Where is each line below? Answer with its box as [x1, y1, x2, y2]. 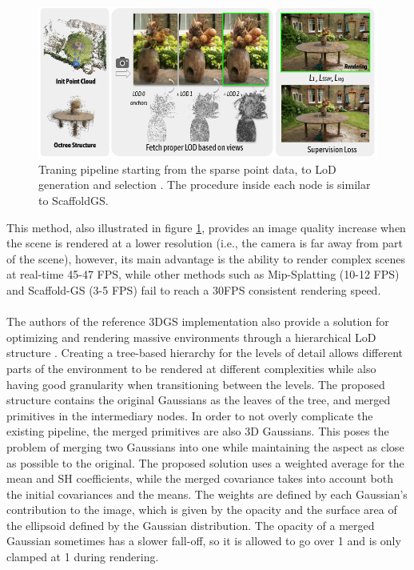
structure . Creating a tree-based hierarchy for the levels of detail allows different [6, 344, 404, 361]
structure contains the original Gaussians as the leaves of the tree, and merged [6, 391, 391, 408]
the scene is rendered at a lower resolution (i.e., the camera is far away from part [6, 235, 404, 251]
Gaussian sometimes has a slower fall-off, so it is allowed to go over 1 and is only [6, 532, 401, 549]
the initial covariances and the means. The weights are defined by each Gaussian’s [6, 485, 408, 502]
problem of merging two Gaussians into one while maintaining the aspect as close [6, 438, 404, 455]
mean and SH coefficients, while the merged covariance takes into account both [6, 470, 393, 487]
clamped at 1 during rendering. [6, 548, 159, 565]
